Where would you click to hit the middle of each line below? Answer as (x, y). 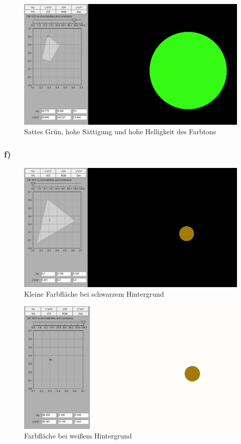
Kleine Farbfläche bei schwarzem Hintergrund (94, 294)
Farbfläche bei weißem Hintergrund (78, 436)
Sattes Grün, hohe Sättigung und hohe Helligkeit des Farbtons (120, 131)
